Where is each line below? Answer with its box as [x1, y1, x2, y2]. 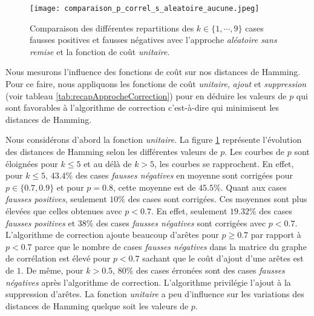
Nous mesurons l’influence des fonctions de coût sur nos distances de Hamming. [5, 65, 301, 78]
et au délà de [83, 157, 132, 170]
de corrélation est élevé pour [5, 252, 111, 265]
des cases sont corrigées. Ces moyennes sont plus [128, 193, 307, 205]
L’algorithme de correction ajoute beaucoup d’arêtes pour [5, 228, 219, 241]
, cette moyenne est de [113, 180, 196, 193]
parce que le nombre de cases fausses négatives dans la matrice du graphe [34, 240, 307, 252]
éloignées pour [5, 157, 58, 170]
